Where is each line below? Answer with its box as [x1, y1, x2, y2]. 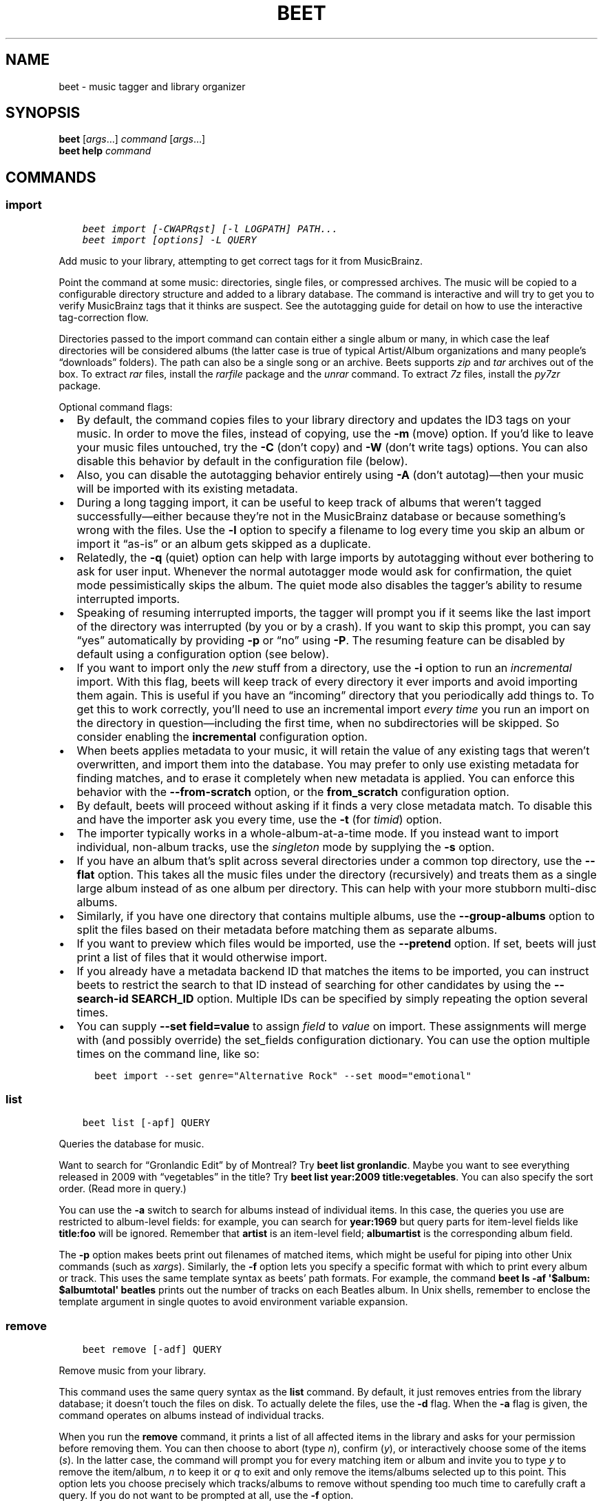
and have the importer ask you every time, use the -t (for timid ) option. [76, 812, 443, 826]
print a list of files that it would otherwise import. [76, 950, 328, 964]
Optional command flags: [59, 400, 173, 413]
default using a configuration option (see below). [76, 646, 329, 661]
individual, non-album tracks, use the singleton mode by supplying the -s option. [76, 839, 495, 854]
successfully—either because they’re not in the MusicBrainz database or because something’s [76, 509, 566, 523]
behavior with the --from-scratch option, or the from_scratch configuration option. [76, 784, 509, 799]
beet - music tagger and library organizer [59, 80, 246, 92]
